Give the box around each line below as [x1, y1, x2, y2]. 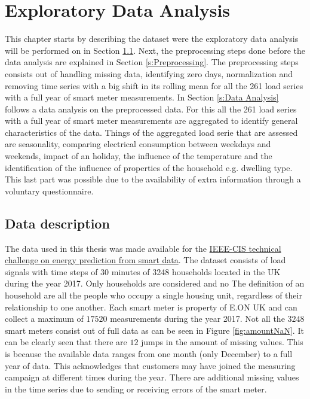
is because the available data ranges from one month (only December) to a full [5, 347, 293, 360]
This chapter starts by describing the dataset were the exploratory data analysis [5, 32, 299, 45]
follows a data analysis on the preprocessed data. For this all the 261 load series [5, 102, 297, 115]
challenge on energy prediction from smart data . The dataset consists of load [5, 254, 286, 266]
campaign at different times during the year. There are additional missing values [5, 371, 299, 383]
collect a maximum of [5, 312, 84, 325]
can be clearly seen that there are [5, 336, 127, 348]
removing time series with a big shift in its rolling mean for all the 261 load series [5, 79, 303, 92]
